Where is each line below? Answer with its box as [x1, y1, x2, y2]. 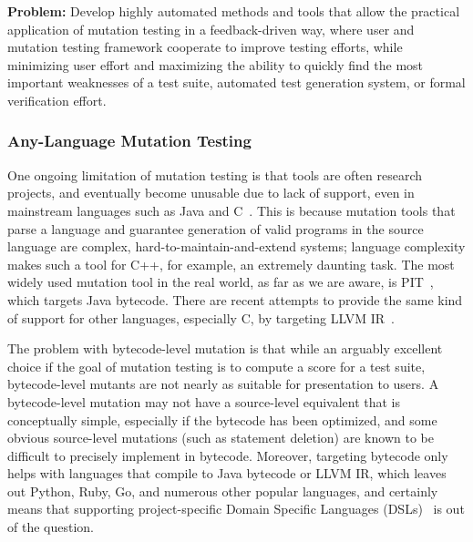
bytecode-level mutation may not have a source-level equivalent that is [7, 392, 401, 411]
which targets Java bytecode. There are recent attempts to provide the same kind [7, 290, 463, 309]
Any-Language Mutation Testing [7, 129, 252, 152]
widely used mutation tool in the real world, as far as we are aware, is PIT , [7, 272, 434, 291]
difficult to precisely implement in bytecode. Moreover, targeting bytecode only [7, 445, 448, 465]
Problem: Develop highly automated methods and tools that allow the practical [7, 2, 460, 20]
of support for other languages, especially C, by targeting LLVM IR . [7, 308, 395, 327]
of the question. [7, 517, 94, 537]
